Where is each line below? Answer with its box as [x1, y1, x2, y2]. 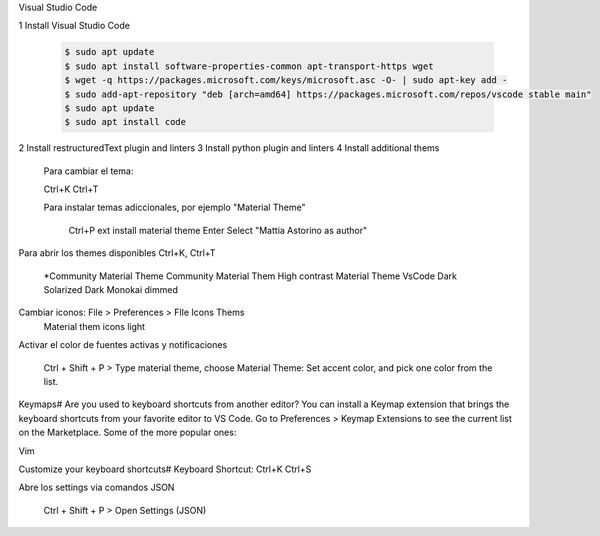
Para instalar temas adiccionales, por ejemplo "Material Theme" [43, 201, 306, 214]
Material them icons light [43, 320, 145, 332]
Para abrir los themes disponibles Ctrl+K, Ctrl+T [18, 247, 216, 259]
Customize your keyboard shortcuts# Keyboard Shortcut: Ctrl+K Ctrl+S [18, 463, 312, 475]
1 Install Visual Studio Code [18, 20, 130, 32]
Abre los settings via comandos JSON [18, 481, 175, 494]
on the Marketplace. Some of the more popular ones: [18, 426, 237, 439]
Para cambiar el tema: [43, 165, 134, 177]
